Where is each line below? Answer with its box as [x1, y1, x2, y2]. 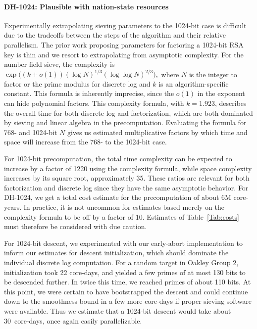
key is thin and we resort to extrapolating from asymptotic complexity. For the [4, 49, 244, 59]
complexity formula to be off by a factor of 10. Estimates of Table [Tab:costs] [4, 211, 240, 222]
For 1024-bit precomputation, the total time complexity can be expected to [4, 153, 232, 164]
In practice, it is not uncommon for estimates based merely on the [23, 201, 224, 212]
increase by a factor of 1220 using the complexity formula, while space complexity [4, 163, 252, 173]
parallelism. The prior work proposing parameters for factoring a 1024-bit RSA [4, 39, 244, 49]
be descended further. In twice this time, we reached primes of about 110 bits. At [4, 277, 251, 287]
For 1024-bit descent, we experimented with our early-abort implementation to [4, 237, 243, 248]
